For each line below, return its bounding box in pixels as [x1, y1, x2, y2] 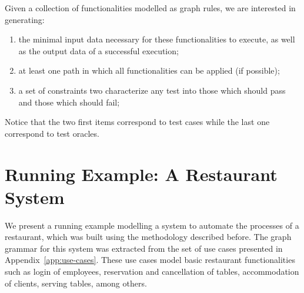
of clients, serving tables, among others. [5, 276, 147, 289]
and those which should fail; [18, 96, 120, 108]
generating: [5, 13, 45, 25]
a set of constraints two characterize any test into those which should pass [18, 84, 286, 96]
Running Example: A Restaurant [5, 162, 278, 186]
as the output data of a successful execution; [18, 44, 179, 57]
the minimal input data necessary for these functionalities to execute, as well [18, 33, 295, 45]
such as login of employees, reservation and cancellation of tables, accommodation [5, 265, 299, 278]
